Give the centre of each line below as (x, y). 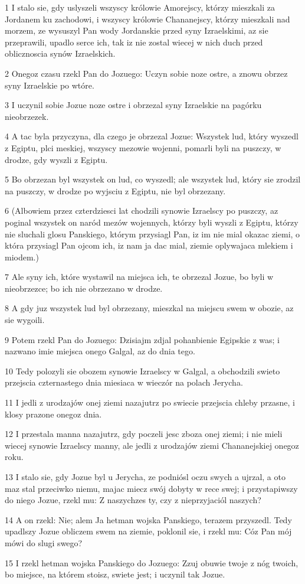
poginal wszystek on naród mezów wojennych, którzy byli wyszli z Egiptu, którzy (152, 222)
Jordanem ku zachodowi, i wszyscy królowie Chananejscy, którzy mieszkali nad (147, 19)
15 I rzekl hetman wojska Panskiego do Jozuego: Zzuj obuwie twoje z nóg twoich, (152, 562)
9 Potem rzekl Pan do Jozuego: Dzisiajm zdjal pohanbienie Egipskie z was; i (142, 339)
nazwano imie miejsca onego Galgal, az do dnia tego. (100, 351)
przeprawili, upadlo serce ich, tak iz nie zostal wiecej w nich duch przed (134, 42)
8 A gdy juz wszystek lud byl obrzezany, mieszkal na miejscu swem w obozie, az (149, 308)
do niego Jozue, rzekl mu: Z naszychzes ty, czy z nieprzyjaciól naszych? (133, 500)
